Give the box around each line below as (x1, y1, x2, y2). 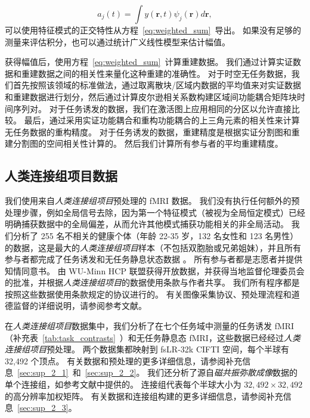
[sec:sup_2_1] (17, 366, 69, 379)
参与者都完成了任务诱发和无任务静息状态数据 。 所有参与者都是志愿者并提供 (5, 253, 303, 265)
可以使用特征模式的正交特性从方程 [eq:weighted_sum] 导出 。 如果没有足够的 (5, 24, 302, 36)
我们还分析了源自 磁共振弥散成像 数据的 (147, 366, 298, 379)
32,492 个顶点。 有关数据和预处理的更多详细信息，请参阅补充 (5, 354, 243, 367)
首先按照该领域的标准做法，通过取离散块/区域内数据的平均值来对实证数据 (13, 79, 301, 91)
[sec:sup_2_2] (85, 366, 137, 379)
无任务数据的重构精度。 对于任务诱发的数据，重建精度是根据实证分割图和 (5, 125, 292, 138)
